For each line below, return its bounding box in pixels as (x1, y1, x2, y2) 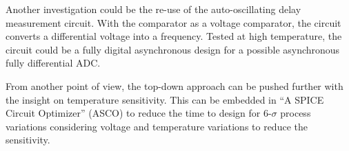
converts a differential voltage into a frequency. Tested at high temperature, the (6, 29, 342, 43)
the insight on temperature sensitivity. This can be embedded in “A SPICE (6, 92, 324, 106)
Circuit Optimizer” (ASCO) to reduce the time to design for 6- (6, 106, 272, 120)
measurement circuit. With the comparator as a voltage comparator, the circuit (6, 15, 341, 30)
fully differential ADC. (6, 56, 101, 70)
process (280, 106, 311, 120)
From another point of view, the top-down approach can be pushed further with (6, 78, 343, 93)
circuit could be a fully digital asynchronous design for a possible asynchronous (6, 42, 340, 56)
